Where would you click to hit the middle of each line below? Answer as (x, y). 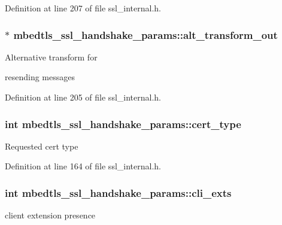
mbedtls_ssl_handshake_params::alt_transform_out (145, 34)
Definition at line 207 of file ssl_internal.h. (83, 8)
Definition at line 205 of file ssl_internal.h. (83, 97)
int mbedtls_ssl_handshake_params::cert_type (123, 124)
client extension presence (50, 215)
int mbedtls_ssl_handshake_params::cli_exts (118, 192)
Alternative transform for (51, 57)
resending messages (40, 77)
